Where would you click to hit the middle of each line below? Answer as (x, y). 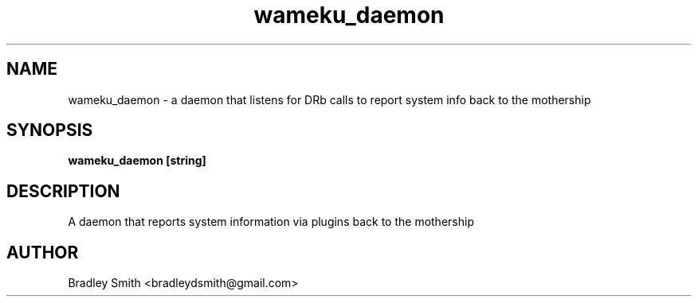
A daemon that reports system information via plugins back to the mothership (271, 222)
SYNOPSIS (50, 130)
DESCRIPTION (63, 191)
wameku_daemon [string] (137, 161)
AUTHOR (43, 252)
